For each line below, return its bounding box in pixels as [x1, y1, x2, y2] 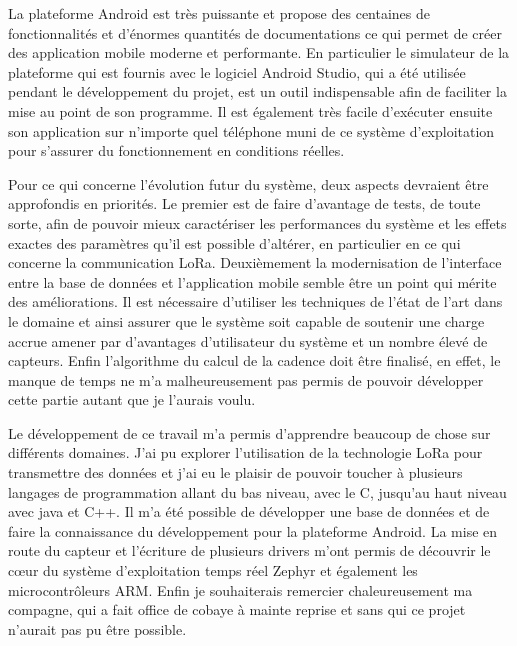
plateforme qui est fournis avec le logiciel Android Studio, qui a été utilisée [8, 61, 466, 82]
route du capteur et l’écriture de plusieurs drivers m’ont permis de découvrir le [8, 540, 491, 561]
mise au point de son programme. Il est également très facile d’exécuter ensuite [8, 100, 493, 121]
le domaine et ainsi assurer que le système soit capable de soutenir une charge [8, 310, 485, 331]
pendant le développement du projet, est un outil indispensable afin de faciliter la [8, 81, 507, 102]
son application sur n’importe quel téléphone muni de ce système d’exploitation [8, 120, 495, 141]
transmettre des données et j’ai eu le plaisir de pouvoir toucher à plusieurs [8, 462, 463, 483]
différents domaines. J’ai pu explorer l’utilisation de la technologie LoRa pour [8, 442, 483, 463]
